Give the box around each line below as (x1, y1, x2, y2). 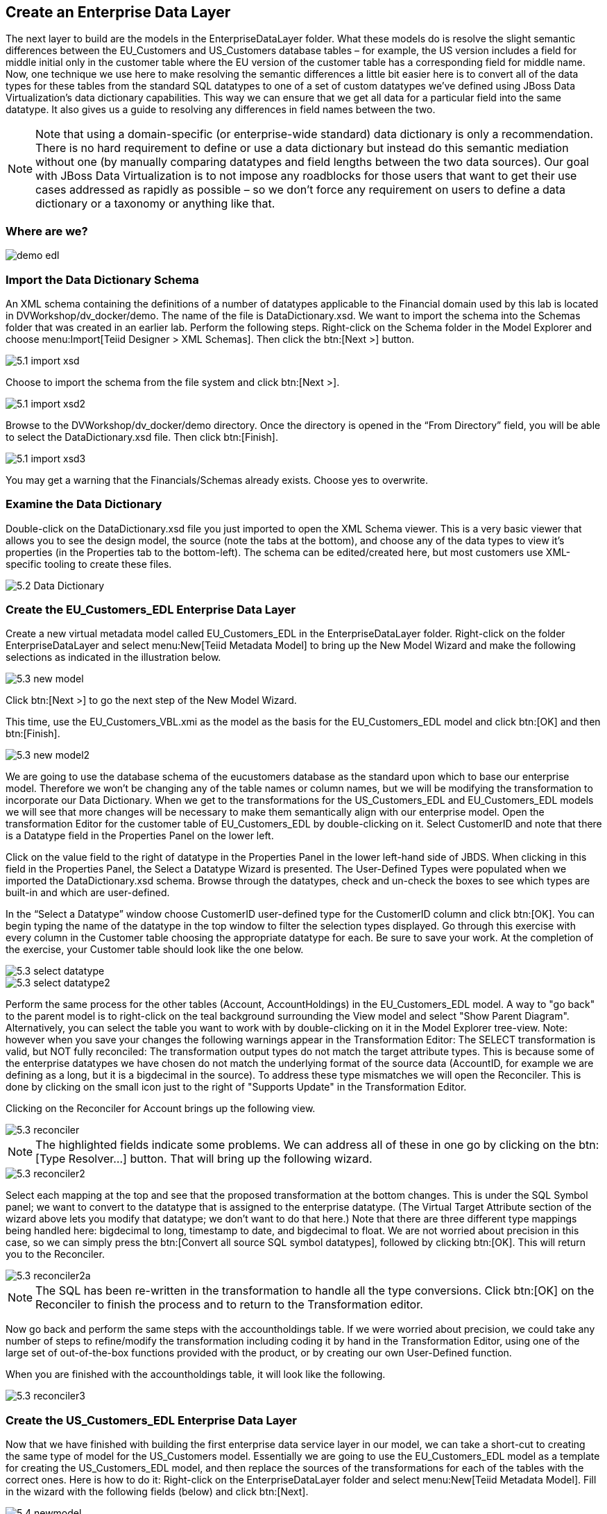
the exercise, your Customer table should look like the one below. (6, 943, 304, 956)
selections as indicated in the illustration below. (6, 651, 221, 664)
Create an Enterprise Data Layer (6, 3, 231, 21)
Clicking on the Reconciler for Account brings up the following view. (6, 1102, 316, 1115)
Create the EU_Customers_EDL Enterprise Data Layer (6, 603, 296, 617)
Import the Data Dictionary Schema (6, 272, 199, 287)
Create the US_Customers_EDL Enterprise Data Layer (6, 1413, 297, 1427)
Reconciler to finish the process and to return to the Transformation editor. (35, 1297, 423, 1312)
